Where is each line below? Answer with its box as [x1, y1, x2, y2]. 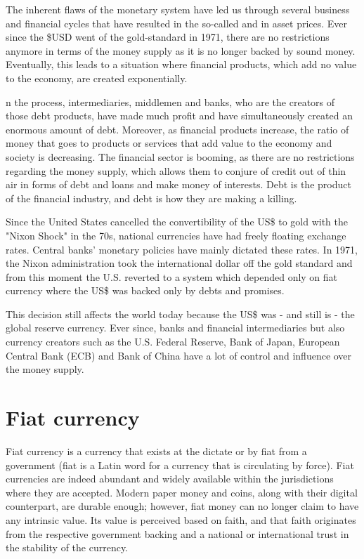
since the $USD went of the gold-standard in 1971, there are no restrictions [6, 29, 330, 44]
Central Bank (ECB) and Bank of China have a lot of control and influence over [6, 348, 352, 362]
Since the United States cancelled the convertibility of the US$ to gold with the [6, 214, 349, 229]
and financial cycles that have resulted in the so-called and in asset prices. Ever [6, 15, 348, 30]
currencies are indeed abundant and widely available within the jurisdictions [6, 471, 334, 486]
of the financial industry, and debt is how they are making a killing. [6, 190, 297, 205]
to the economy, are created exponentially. [6, 70, 188, 85]
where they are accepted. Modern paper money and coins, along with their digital [6, 485, 358, 499]
